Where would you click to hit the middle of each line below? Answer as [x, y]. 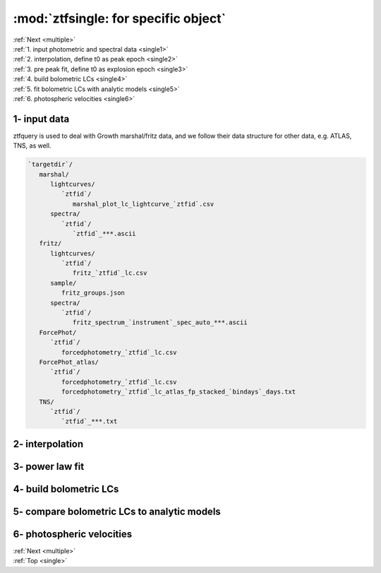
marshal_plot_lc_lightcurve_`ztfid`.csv [143, 204]
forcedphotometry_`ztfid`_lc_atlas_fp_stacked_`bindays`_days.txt [179, 392]
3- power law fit [49, 466]
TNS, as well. [32, 146]
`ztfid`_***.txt [89, 421]
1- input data [41, 119]
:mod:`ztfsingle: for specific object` [119, 18]
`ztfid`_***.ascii [104, 234]
